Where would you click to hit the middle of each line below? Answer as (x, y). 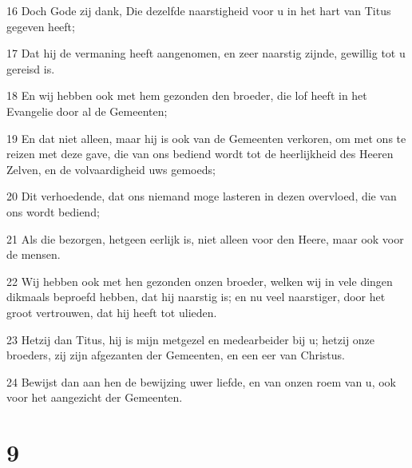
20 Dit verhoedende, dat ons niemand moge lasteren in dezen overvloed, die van (202, 196)
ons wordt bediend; (53, 211)
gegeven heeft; (41, 26)
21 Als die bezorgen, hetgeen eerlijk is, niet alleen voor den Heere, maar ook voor (205, 238)
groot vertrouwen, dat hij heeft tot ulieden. (112, 312)
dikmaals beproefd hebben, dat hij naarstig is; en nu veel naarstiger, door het (196, 297)
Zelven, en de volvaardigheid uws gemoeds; (111, 169)
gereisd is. (31, 68)
